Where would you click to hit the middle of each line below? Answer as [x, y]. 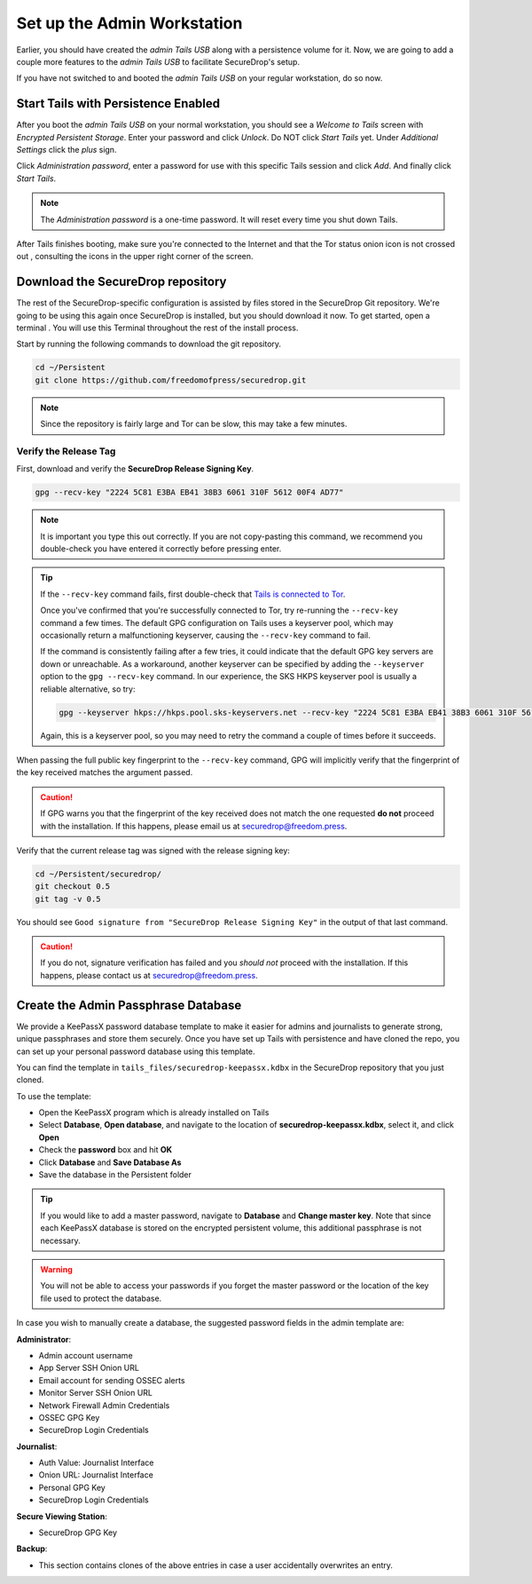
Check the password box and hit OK [106, 1150]
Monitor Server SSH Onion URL [95, 1393]
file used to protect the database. [101, 1298]
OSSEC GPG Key [69, 1417]
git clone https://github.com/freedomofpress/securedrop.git [171, 380]
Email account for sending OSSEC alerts [112, 1380]
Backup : [32, 1548]
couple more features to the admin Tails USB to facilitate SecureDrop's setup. [158, 61]
